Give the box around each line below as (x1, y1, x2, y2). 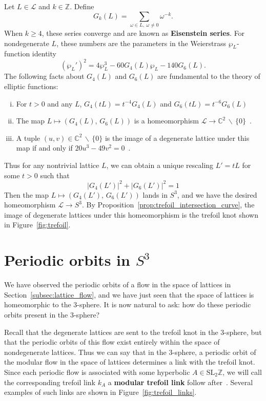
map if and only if (16, 142, 73, 153)
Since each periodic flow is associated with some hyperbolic (4, 366, 190, 377)
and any (47, 98, 73, 109)
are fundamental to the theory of (157, 71, 260, 81)
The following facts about (4, 71, 85, 81)
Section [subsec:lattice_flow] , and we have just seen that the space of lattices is (4, 289, 254, 300)
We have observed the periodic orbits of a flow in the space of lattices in (4, 279, 231, 290)
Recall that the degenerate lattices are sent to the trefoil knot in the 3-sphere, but (4, 326, 262, 337)
